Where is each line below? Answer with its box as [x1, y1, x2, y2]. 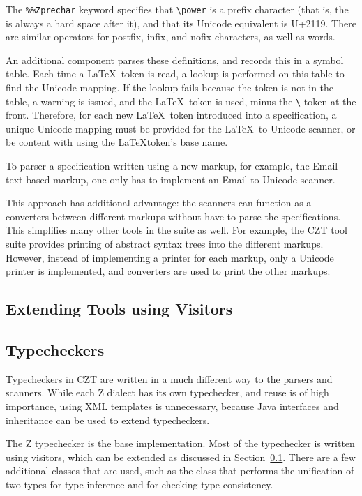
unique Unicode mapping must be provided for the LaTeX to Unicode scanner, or [6, 121, 356, 135]
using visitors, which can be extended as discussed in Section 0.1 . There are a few [6, 449, 356, 464]
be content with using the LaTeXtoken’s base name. [6, 135, 228, 149]
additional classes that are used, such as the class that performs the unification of [6, 463, 354, 478]
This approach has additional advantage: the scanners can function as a [6, 195, 312, 210]
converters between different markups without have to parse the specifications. [6, 209, 341, 223]
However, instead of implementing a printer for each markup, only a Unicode [6, 250, 334, 264]
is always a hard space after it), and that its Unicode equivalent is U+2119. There [6, 15, 356, 30]
